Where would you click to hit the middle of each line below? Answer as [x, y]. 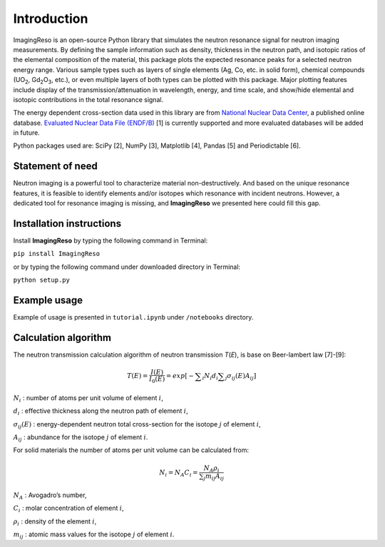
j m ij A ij [214, 477]
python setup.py [42, 280]
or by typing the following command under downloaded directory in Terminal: [127, 267]
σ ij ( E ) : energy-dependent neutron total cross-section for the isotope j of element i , [137, 425]
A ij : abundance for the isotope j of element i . [81, 438]
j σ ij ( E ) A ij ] [241, 377]
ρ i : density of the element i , [55, 522]
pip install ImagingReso [56, 254]
